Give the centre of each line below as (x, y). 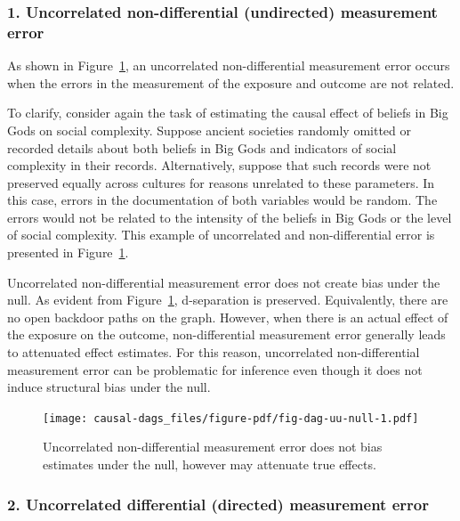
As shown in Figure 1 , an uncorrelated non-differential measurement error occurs (229, 65)
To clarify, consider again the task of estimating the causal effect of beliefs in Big (228, 113)
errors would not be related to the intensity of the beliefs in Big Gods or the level (230, 217)
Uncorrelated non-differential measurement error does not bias (213, 447)
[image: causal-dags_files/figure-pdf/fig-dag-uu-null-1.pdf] (231, 418)
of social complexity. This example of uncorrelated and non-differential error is (221, 235)
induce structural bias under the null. (109, 387)
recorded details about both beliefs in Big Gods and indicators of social (202, 147)
